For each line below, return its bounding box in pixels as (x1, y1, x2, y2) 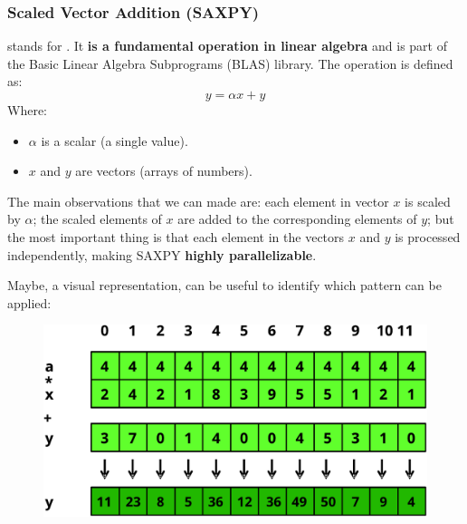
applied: (7, 293, 52, 312)
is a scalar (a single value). (41, 131, 188, 150)
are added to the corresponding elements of (177, 209, 417, 228)
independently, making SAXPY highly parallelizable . (7, 245, 317, 264)
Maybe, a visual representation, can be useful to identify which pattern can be (7, 276, 442, 295)
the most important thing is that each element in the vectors (7, 227, 345, 246)
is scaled (405, 191, 451, 210)
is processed (395, 227, 461, 246)
